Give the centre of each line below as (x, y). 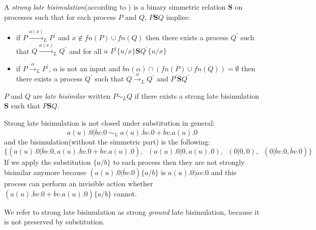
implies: (178, 17)
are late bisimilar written (72, 95)
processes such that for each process (60, 17)
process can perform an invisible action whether (79, 183)
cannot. (125, 193)
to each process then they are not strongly (179, 162)
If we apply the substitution (48, 162)
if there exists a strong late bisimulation (197, 95)
